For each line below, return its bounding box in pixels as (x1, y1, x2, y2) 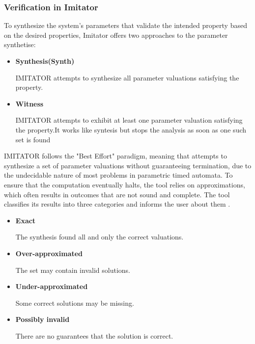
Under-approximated (15, 281, 88, 291)
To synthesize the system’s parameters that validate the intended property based (4, 20, 247, 30)
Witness (15, 98, 44, 108)
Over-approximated (15, 248, 83, 258)
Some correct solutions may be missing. (15, 297, 134, 308)
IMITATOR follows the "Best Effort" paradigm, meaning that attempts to (4, 151, 227, 161)
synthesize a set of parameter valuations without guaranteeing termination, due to (4, 160, 252, 170)
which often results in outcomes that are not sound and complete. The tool (4, 189, 230, 199)
